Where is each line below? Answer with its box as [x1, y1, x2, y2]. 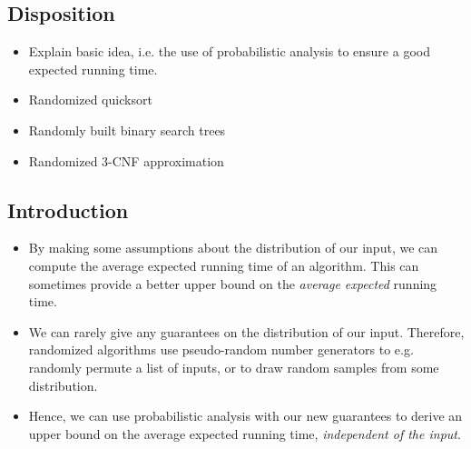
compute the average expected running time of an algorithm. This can [28, 255, 419, 274]
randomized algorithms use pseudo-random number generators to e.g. [28, 340, 414, 359]
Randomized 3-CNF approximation [28, 151, 224, 170]
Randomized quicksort [28, 90, 152, 109]
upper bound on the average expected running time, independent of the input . [28, 424, 461, 443]
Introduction [7, 195, 129, 224]
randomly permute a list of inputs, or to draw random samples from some [28, 357, 439, 376]
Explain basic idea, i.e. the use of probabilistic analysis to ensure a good [28, 42, 430, 61]
